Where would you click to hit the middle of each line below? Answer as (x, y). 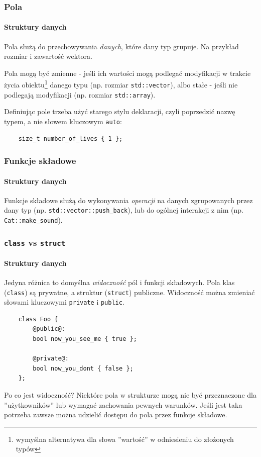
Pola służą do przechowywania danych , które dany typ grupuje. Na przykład (121, 46)
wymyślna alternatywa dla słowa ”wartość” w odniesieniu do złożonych (125, 439)
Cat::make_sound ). (33, 220)
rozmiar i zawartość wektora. (48, 56)
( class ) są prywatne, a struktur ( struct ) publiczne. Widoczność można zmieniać (129, 292)
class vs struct (35, 242)
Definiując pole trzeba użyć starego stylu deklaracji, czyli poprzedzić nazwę (120, 111)
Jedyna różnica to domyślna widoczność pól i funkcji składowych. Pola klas (119, 282)
